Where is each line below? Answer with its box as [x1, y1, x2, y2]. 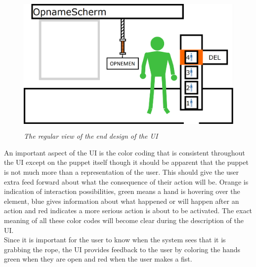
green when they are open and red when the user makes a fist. [4, 254, 192, 264]
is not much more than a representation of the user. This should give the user [4, 166, 239, 177]
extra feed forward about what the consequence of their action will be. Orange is [4, 176, 249, 187]
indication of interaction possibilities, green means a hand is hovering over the [4, 186, 240, 196]
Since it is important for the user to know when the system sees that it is [4, 234, 226, 245]
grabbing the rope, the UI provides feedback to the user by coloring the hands [4, 244, 241, 254]
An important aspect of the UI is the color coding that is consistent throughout [4, 147, 245, 157]
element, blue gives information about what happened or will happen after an [4, 195, 239, 206]
